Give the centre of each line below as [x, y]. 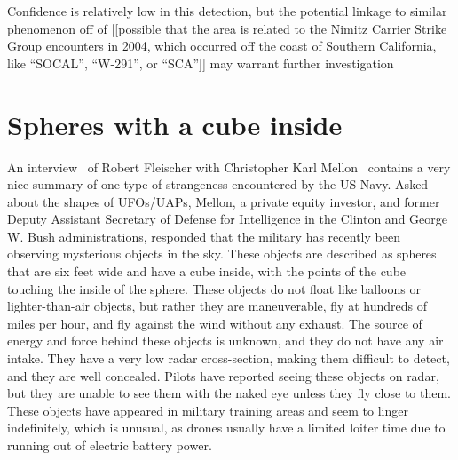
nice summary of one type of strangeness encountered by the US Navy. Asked [218, 184]
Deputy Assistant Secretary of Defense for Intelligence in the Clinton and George [227, 219]
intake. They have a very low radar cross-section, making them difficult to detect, [229, 358]
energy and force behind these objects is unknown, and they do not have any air [225, 341]
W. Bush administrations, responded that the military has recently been [204, 236]
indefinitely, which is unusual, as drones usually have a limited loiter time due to [226, 428]
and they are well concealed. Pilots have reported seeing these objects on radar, [223, 375]
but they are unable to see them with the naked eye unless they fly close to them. [229, 393]
